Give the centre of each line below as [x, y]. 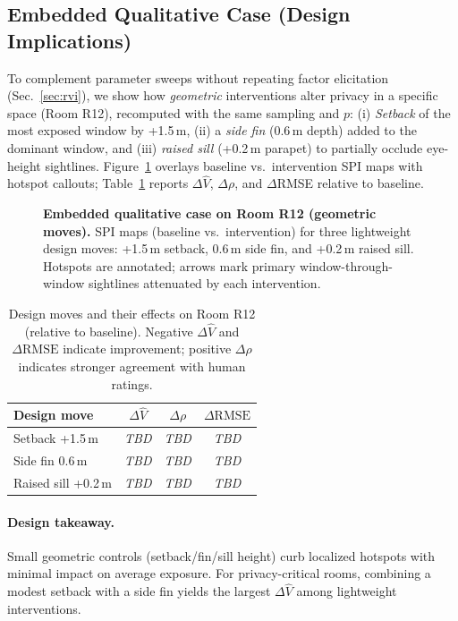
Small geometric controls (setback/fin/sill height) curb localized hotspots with [221, 555]
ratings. [132, 383]
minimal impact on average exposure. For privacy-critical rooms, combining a [219, 573]
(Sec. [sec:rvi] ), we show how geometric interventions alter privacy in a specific [223, 95]
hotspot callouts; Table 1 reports [98, 183]
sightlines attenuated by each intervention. [204, 283]
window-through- [346, 265]
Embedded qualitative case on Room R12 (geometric [210, 213]
